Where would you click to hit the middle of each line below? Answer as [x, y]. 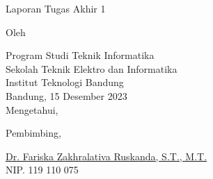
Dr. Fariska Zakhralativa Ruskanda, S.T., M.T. [106, 156]
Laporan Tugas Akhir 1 [56, 8]
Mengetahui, [32, 109]
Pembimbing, [33, 133]
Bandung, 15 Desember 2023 [66, 95]
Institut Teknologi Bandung [65, 82]
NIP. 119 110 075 [42, 170]
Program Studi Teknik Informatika [80, 55]
